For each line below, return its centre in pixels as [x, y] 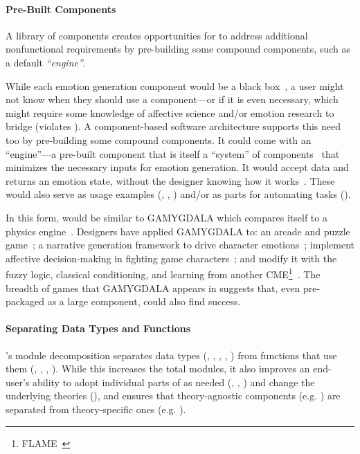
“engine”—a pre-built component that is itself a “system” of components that [173, 153]
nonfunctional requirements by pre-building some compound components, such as [178, 49]
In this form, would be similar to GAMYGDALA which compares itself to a [166, 217]
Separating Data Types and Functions [98, 328]
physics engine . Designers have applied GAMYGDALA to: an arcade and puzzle [178, 231]
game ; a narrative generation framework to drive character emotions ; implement [180, 245]
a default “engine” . [46, 62]
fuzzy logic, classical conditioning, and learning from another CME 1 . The [163, 273]
